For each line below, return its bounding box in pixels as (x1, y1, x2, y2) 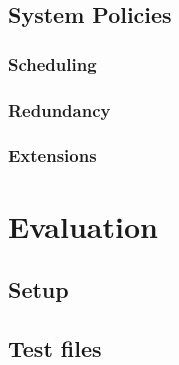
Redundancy (8, 97, 111, 122)
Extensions (8, 143, 97, 168)
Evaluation (8, 205, 158, 246)
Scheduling (8, 51, 97, 76)
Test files (8, 332, 102, 363)
